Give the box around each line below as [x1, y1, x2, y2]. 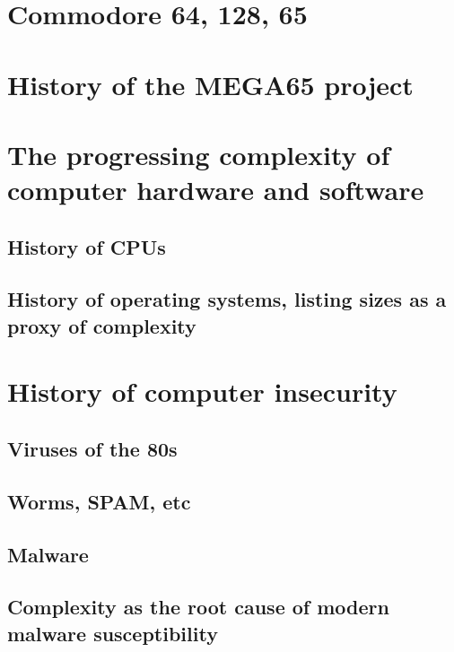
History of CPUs [7, 232, 166, 260]
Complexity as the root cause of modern [7, 593, 389, 621]
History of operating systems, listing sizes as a [7, 285, 447, 313]
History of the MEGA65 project [7, 65, 414, 102]
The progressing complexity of [7, 135, 390, 172]
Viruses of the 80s [7, 435, 178, 463]
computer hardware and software [7, 171, 424, 208]
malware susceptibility [7, 619, 218, 647]
